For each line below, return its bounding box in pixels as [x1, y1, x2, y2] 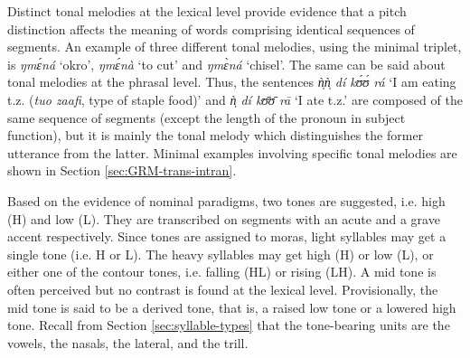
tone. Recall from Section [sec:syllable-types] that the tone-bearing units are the [7, 316, 450, 334]
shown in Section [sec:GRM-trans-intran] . [7, 161, 237, 180]
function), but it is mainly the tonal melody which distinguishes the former [7, 126, 424, 145]
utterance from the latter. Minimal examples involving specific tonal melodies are [7, 143, 457, 162]
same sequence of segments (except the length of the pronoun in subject [7, 108, 406, 127]
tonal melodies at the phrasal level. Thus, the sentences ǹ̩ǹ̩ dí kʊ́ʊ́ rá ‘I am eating [7, 72, 456, 91]
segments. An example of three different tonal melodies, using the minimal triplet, [7, 37, 462, 56]
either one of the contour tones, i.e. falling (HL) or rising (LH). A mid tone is [7, 262, 437, 281]
